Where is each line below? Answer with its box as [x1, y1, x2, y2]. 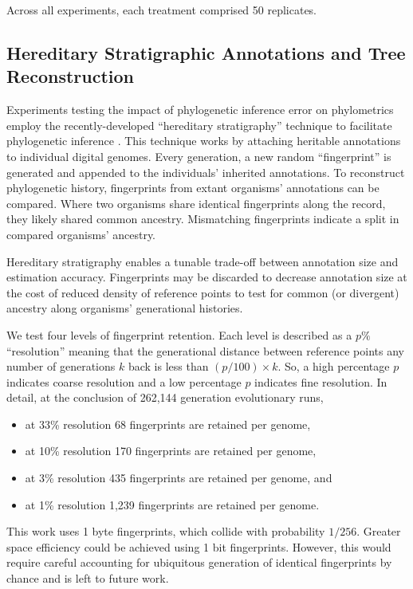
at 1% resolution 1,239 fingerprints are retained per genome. [25, 496, 320, 512]
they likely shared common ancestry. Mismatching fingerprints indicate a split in [6, 210, 399, 227]
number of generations [6, 358, 116, 375]
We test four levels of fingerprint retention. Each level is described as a [6, 326, 352, 343]
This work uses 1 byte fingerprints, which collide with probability [6, 523, 325, 540]
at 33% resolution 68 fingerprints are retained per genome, [25, 415, 311, 432]
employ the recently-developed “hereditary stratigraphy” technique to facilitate [6, 116, 392, 133]
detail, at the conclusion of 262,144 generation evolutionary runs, [6, 389, 324, 406]
